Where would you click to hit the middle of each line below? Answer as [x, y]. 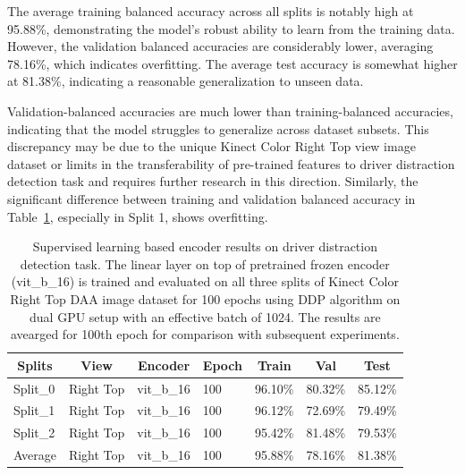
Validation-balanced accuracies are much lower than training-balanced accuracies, [230, 110]
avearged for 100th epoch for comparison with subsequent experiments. [205, 334]
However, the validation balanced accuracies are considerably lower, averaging [220, 46]
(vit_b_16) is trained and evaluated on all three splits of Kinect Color [205, 281]
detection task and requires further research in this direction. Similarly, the [213, 181]
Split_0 [34, 388]
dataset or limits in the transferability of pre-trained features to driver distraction [231, 163]
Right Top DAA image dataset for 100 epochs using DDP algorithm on [205, 298]
